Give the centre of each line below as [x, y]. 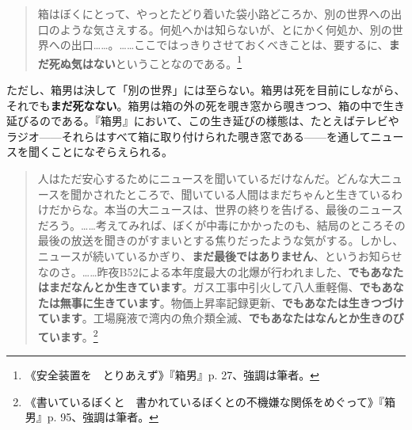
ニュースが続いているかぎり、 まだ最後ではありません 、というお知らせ [220, 255]
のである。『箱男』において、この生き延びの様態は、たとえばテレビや [219, 121]
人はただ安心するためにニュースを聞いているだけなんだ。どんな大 [209, 178]
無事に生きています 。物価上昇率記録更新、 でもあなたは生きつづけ [232, 302]
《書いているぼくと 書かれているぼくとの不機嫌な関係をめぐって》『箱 [210, 401]
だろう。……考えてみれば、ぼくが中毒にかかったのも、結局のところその [221, 225]
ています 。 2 [68, 335]
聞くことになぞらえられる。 [100, 152]
